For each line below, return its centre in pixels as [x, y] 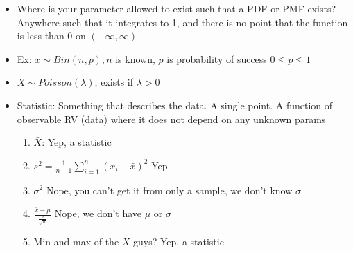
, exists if [114, 82]
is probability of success [217, 58]
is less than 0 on [51, 36]
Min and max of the [76, 242]
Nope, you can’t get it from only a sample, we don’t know [169, 190]
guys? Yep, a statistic [179, 242]
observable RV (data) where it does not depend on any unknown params [171, 119]
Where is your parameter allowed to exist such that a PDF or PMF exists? [176, 8]
